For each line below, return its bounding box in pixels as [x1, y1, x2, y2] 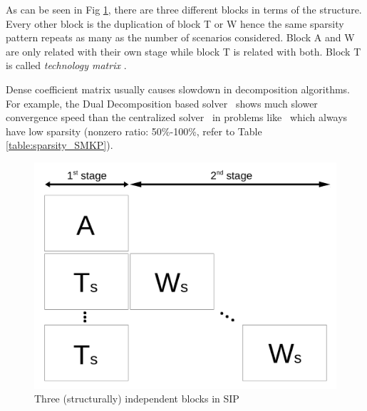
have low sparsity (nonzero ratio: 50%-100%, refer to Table [6, 123, 262, 138]
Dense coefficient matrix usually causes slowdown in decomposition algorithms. [6, 81, 350, 96]
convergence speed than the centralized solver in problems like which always [6, 110, 348, 125]
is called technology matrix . [6, 58, 127, 73]
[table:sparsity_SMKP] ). [6, 137, 113, 152]
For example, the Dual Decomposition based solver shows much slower [6, 95, 318, 110]
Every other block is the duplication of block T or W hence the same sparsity [6, 16, 344, 31]
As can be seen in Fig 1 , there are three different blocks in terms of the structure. [6, 2, 362, 16]
